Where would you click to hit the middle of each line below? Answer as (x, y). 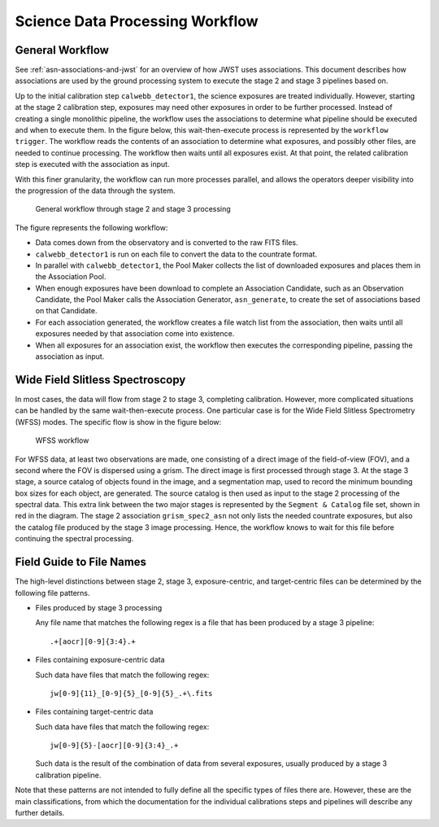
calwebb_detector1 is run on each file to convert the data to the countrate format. (176, 254)
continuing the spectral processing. (74, 539)
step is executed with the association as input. (92, 164)
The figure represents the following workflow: (91, 227)
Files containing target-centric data (94, 711)
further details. (40, 813)
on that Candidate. (66, 311)
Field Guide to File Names (80, 562)
